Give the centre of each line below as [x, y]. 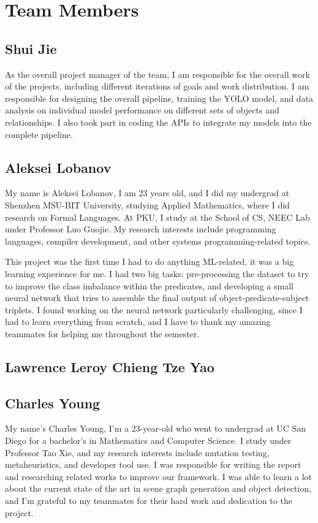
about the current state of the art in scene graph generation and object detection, [158, 488]
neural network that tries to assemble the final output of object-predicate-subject [157, 298]
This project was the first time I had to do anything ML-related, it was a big [150, 261]
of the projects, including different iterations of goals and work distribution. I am [157, 86]
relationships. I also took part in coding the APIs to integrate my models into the [158, 122]
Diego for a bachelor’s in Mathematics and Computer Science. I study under [148, 441]
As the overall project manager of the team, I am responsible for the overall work [157, 74]
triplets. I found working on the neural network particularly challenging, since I [154, 309]
